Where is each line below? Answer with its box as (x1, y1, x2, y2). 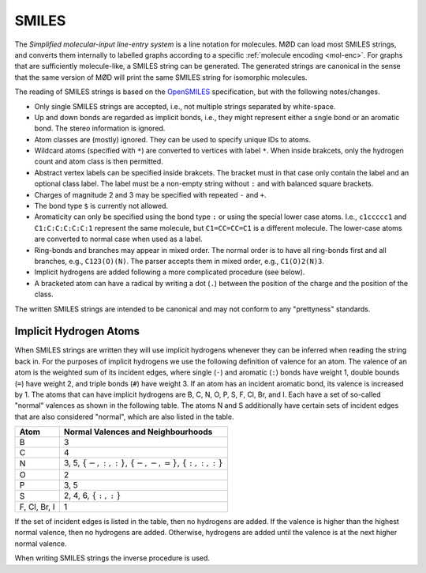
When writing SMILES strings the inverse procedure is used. (14, 553, 211, 563)
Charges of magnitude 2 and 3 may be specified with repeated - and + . (34, 190, 267, 199)
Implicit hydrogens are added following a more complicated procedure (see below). (34, 267, 305, 277)
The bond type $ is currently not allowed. (34, 202, 169, 211)
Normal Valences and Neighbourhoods (63, 427, 213, 438)
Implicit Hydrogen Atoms (14, 325, 140, 338)
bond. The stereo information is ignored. (34, 123, 166, 134)
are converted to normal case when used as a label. (34, 234, 203, 244)
